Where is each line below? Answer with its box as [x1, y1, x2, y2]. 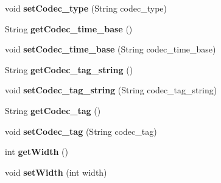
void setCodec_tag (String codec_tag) [5, 124, 157, 137]
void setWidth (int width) [5, 165, 107, 178]
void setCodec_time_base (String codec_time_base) [5, 43, 216, 56]
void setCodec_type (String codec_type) [5, 2, 167, 14]
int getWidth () [5, 145, 68, 158]
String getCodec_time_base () [5, 22, 133, 35]
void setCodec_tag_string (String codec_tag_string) [5, 84, 217, 96]
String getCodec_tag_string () [5, 63, 133, 76]
